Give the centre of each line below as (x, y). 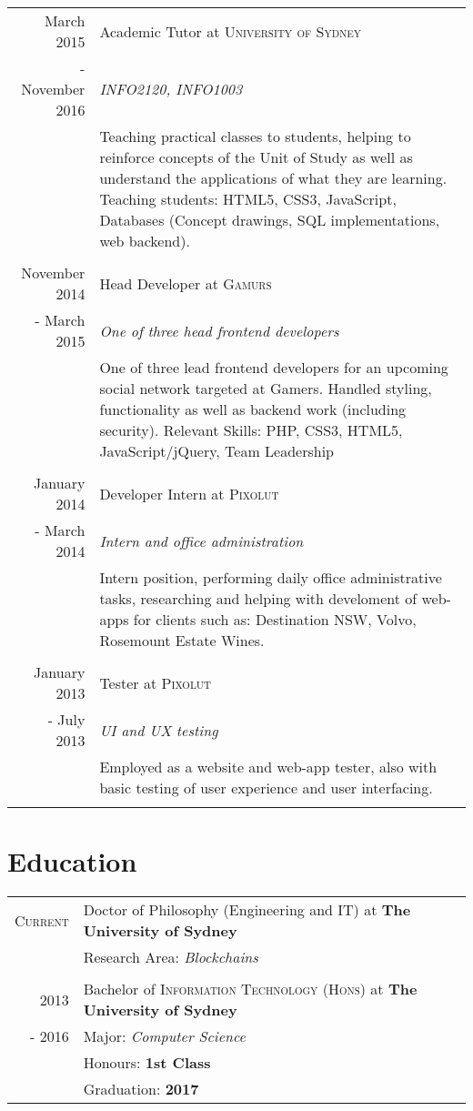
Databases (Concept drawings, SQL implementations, (270, 220)
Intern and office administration (201, 540)
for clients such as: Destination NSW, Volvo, (275, 619)
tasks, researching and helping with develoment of (258, 598)
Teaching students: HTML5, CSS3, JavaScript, (248, 199)
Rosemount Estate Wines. (182, 640)
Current (42, 920)
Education (72, 861)
